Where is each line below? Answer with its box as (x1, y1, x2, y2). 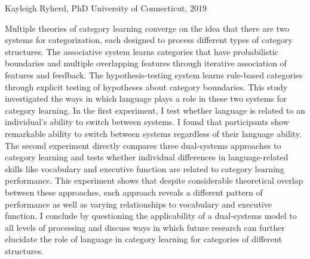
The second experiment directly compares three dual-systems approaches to (5, 139, 281, 151)
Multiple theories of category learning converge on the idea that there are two (5, 22, 290, 34)
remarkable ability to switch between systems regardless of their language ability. (5, 127, 302, 139)
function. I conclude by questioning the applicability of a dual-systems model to (5, 209, 297, 222)
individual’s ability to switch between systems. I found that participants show (5, 115, 289, 128)
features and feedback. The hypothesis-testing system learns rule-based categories (5, 68, 303, 81)
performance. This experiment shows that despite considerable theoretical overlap (5, 174, 303, 187)
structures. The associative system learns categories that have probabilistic (5, 45, 278, 57)
